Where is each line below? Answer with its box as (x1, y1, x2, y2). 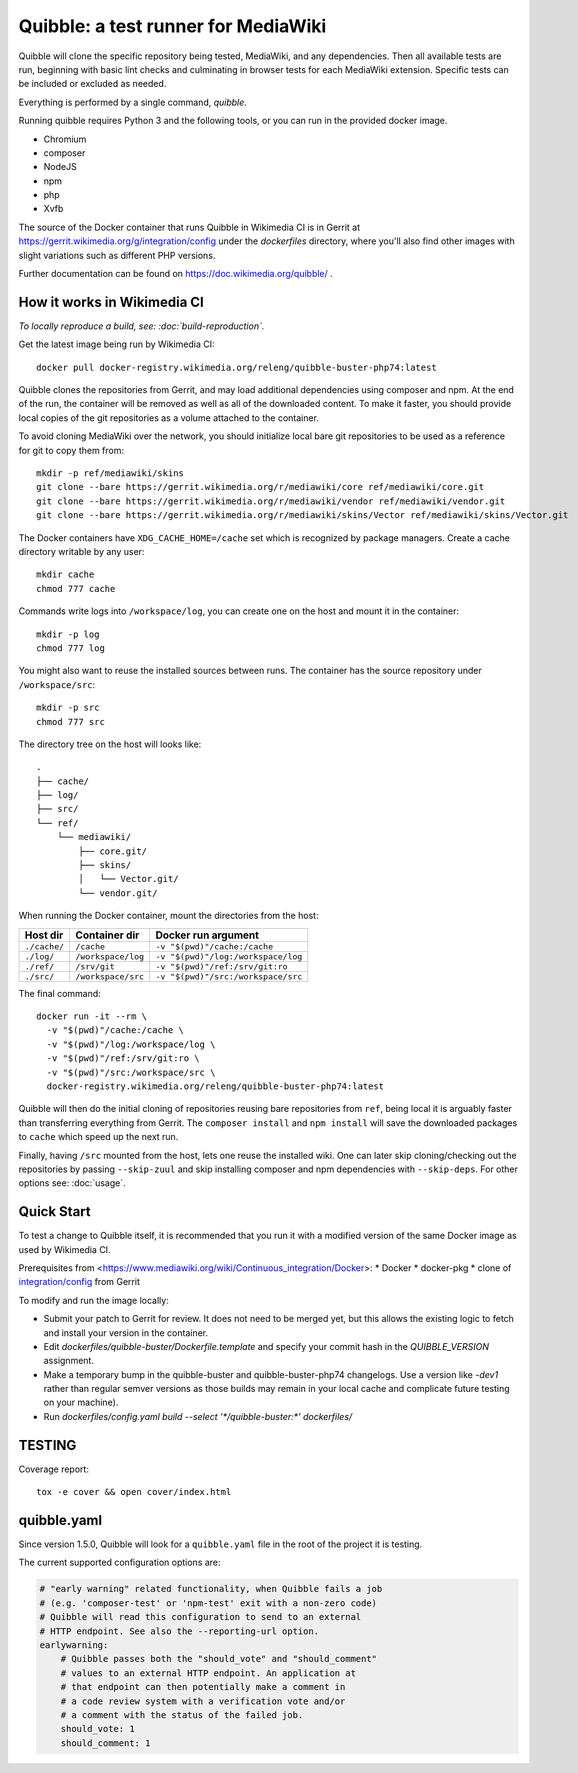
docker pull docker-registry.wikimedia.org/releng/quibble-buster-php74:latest (36, 361, 437, 373)
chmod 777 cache (36, 583, 116, 594)
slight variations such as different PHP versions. (18, 249, 216, 261)
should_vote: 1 (60, 1723, 135, 1735)
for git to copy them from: (18, 444, 125, 456)
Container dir (75, 928, 140, 942)
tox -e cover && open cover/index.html (36, 1486, 232, 1498)
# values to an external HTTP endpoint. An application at (60, 1667, 357, 1679)
